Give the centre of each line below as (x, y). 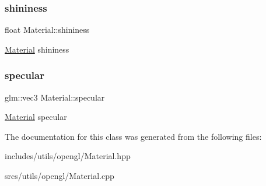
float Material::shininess (47, 30)
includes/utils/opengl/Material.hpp (68, 156)
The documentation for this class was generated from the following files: (133, 136)
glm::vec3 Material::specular (55, 97)
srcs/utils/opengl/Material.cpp (60, 175)
